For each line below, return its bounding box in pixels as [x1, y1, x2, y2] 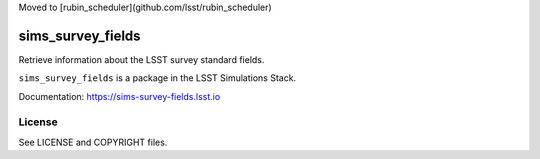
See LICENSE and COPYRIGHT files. [18, 136, 168, 148]
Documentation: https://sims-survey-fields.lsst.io [18, 90, 221, 102]
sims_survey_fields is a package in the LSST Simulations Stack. [18, 72, 297, 84]
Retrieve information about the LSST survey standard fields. [18, 53, 265, 65]
